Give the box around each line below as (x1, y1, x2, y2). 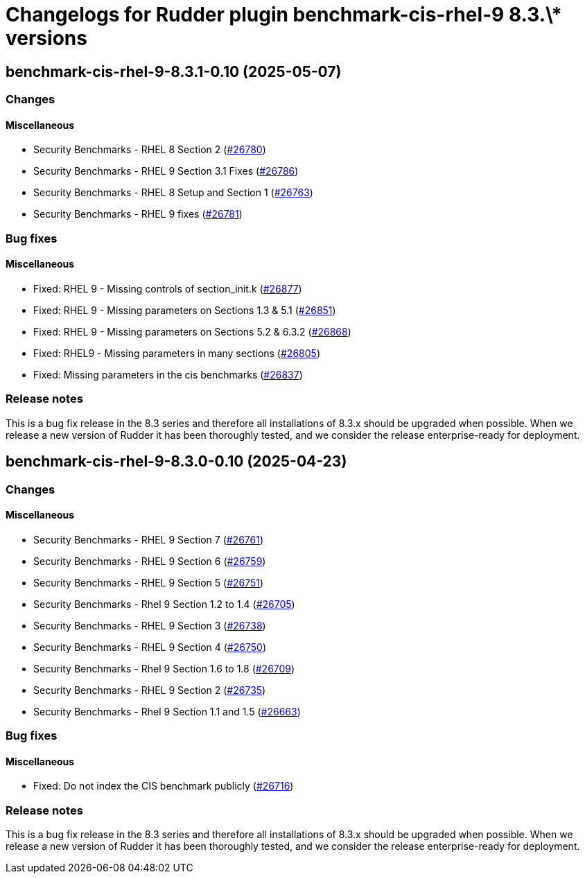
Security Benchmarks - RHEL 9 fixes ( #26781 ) (33, 208, 243, 220)
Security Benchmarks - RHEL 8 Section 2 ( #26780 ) (33, 143, 266, 156)
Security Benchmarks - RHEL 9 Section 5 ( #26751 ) (33, 576, 264, 589)
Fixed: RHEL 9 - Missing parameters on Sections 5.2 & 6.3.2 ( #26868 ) (33, 325, 351, 338)
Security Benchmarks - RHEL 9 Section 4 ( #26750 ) (33, 641, 266, 653)
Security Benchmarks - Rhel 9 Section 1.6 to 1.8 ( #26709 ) (33, 662, 295, 675)
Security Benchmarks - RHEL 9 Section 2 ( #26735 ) (33, 684, 266, 696)
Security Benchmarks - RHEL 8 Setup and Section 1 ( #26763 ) (33, 186, 313, 199)
